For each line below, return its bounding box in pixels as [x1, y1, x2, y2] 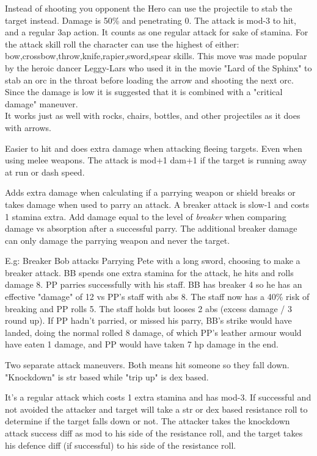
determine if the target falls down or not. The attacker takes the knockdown [5, 415, 290, 427]
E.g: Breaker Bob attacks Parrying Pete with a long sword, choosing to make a [5, 254, 301, 267]
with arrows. [5, 121, 51, 134]
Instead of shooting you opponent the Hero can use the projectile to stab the [5, 2, 293, 14]
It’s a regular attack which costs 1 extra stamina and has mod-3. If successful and [5, 391, 312, 404]
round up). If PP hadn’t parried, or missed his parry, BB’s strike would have [5, 314, 292, 327]
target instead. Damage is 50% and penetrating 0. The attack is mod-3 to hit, [5, 13, 296, 26]
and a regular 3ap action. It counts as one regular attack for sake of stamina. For [5, 26, 308, 38]
